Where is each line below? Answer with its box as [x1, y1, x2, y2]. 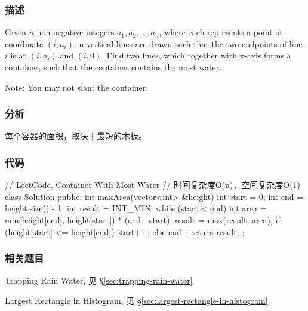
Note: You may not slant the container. [5, 81, 149, 93]
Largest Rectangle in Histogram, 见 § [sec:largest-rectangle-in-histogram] [5, 294, 268, 306]
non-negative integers [36, 26, 115, 38]
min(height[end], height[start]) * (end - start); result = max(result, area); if [5, 214, 281, 226]
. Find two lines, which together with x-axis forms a [101, 49, 291, 61]
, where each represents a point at [159, 26, 283, 38]
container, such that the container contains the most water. [5, 61, 222, 73]
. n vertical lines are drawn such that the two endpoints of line [74, 37, 303, 50]
